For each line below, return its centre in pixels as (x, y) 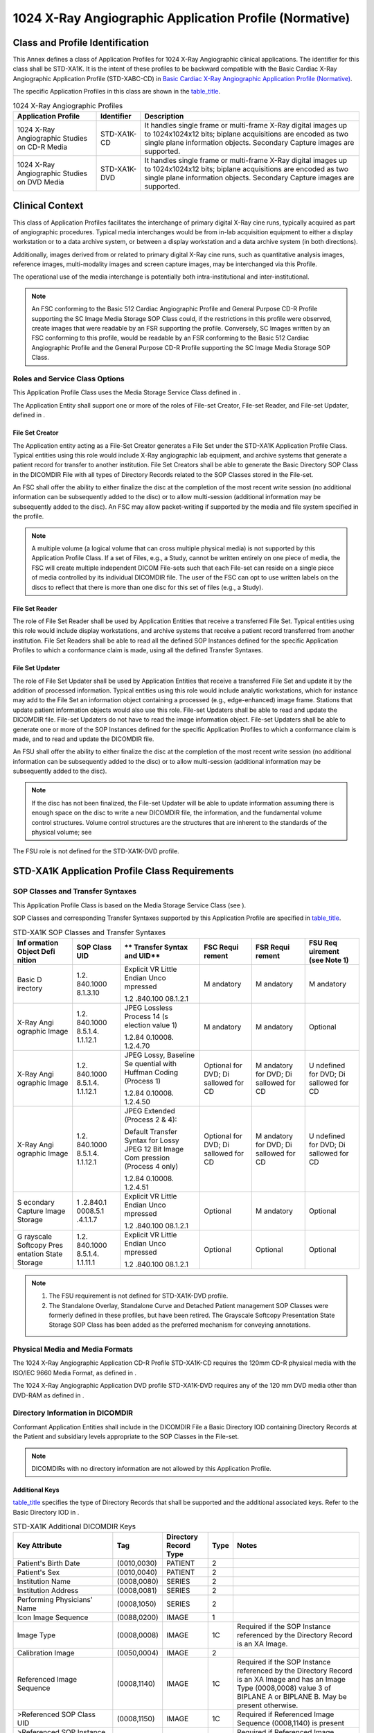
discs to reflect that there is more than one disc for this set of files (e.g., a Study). (147, 587)
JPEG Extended (150, 1111)
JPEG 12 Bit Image (154, 1149)
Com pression (147, 1158)
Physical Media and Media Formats (73, 1350)
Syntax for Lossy (152, 1140)
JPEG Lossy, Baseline (160, 1055)
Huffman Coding (151, 1072)
